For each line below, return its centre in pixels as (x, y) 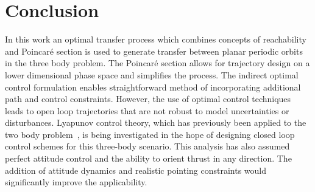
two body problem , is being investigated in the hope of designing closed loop (150, 134)
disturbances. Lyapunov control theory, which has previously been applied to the (156, 122)
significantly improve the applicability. (76, 182)
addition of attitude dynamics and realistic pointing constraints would (136, 170)
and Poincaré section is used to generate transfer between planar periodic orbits (154, 51)
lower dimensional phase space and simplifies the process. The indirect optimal (152, 74)
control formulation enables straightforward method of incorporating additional (153, 87)
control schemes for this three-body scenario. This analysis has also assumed (147, 146)
